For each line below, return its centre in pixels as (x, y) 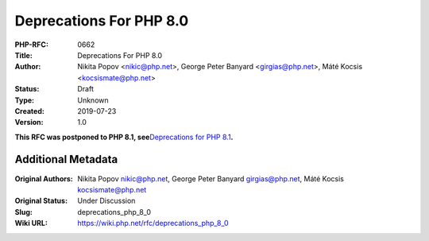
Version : (29, 122)
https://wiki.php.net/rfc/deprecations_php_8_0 (153, 224)
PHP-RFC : (32, 45)
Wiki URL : (31, 224)
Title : (24, 55)
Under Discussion (106, 201)
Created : (30, 111)
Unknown (93, 100)
